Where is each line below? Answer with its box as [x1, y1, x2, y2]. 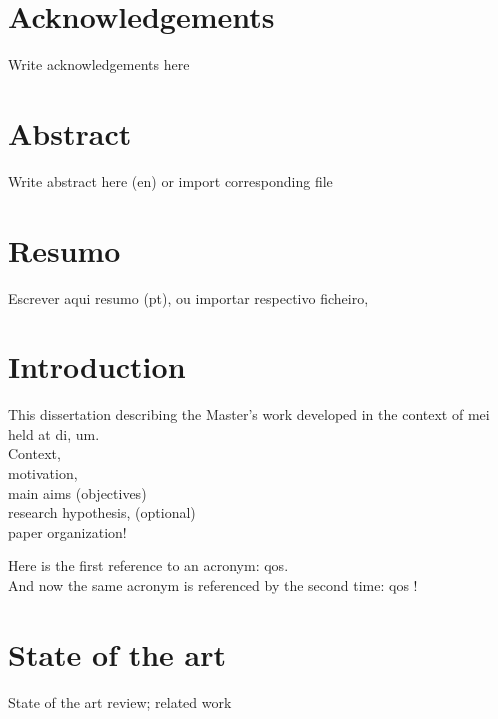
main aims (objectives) [8, 482, 147, 503]
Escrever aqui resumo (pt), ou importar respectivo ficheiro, [8, 287, 369, 308]
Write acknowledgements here [8, 54, 190, 75]
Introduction [8, 346, 186, 387]
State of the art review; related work [8, 691, 232, 712]
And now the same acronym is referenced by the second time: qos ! [8, 575, 418, 596]
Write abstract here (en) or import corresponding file [8, 170, 333, 191]
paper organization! [8, 521, 127, 542]
